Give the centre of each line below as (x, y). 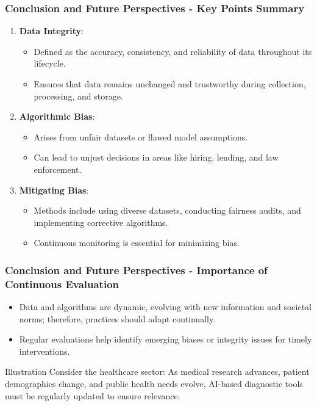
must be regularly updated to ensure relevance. (93, 395)
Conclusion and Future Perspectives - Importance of (136, 270)
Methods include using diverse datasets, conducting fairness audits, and (167, 210)
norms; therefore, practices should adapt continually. (117, 318)
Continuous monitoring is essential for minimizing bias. (137, 243)
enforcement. (58, 169)
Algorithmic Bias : (57, 116)
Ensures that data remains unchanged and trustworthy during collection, (170, 84)
